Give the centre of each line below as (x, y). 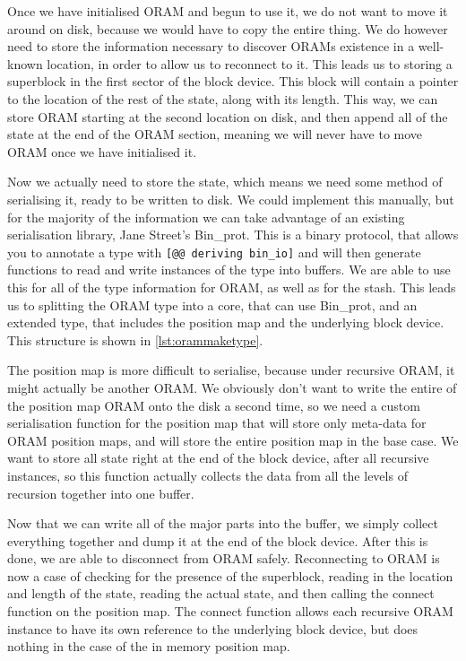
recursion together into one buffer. (101, 493)
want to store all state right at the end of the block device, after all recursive (218, 458)
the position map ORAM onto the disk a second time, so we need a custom (214, 405)
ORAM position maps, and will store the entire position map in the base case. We (233, 440)
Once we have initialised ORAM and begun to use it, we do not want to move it (228, 11)
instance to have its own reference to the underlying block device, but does (213, 628)
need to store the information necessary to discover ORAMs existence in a (211, 46)
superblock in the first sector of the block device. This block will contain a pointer (233, 81)
